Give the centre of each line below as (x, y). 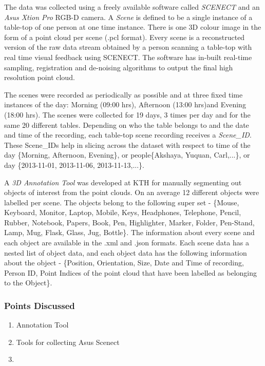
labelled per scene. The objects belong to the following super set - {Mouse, (122, 202)
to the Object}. (28, 283)
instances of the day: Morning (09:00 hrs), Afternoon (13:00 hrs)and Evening (125, 104)
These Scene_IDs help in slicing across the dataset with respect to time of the (127, 145)
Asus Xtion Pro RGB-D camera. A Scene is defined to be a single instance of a (128, 17)
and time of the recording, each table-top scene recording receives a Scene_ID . (128, 135)
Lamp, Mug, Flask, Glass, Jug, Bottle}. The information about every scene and (129, 232)
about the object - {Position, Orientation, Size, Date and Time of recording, (124, 263)
